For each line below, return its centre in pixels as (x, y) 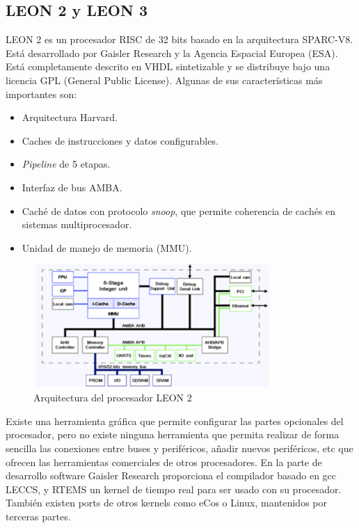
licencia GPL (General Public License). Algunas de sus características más (164, 80)
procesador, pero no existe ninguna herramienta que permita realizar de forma (173, 434)
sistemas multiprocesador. (77, 224)
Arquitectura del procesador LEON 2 (113, 398)
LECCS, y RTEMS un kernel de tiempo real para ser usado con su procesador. (174, 489)
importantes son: (41, 94)
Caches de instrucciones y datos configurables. (120, 140)
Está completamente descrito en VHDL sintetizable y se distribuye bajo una (168, 66)
